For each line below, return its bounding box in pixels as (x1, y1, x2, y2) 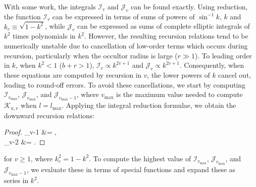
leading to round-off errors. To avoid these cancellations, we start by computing (4, 79, 246, 90)
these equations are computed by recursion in (4, 70, 142, 80)
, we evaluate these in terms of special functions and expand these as (26, 164, 236, 174)
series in (4, 175, 29, 186)
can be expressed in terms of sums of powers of (52, 11, 195, 21)
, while (45, 21, 65, 31)
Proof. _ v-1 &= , (4, 127, 57, 137)
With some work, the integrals (4, 1, 96, 11)
